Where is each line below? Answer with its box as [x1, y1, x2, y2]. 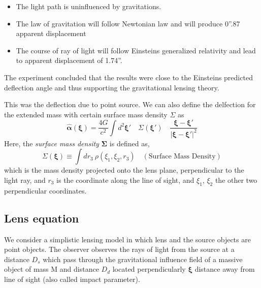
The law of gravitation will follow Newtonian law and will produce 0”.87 [16, 18, 240, 28]
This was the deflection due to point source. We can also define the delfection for [4, 99, 256, 110]
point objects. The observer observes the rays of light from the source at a [4, 244, 235, 254]
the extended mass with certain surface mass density [4, 109, 168, 119]
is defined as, [109, 138, 150, 148]
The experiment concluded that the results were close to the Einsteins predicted [4, 72, 253, 82]
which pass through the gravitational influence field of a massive [43, 253, 243, 264]
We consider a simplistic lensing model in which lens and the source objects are [4, 234, 251, 244]
